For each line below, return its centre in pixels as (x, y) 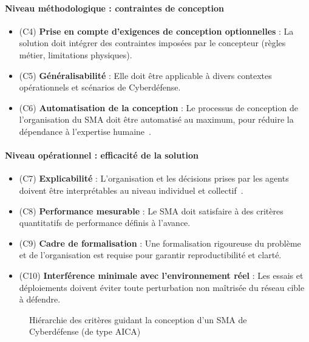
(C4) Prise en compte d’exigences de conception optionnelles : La (156, 31)
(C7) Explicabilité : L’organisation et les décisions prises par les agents (154, 178)
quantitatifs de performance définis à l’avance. (105, 223)
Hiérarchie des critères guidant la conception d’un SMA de (138, 319)
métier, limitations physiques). (76, 54)
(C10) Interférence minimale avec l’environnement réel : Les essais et (161, 275)
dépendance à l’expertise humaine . (85, 131)
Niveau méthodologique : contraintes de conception (114, 8)
